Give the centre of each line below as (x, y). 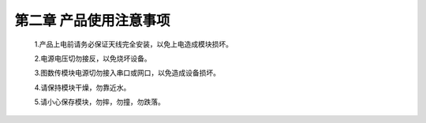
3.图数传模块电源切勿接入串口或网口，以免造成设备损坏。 (127, 73)
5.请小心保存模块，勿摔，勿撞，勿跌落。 (99, 102)
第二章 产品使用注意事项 (92, 20)
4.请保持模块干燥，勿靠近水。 (82, 88)
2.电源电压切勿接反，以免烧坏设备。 (93, 58)
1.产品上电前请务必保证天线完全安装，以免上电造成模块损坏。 (133, 44)
